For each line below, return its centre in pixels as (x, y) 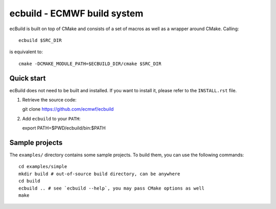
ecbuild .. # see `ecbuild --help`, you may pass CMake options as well (111, 188)
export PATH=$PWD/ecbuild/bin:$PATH (64, 128)
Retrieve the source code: (49, 100)
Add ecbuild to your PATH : (51, 118)
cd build (29, 181)
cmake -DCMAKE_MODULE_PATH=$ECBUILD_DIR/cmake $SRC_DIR (90, 64)
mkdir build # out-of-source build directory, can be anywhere (99, 174)
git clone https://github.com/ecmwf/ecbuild (68, 109)
